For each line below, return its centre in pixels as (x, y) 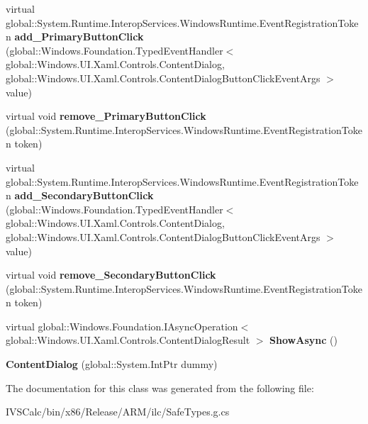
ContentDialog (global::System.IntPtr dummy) (112, 364)
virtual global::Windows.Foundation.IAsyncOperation (122, 326)
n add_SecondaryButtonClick (80, 195)
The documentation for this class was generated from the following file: (160, 387)
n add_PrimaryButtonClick (75, 37)
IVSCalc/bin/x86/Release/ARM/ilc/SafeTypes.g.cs (118, 412)
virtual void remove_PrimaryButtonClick (106, 116)
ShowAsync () (303, 340)
